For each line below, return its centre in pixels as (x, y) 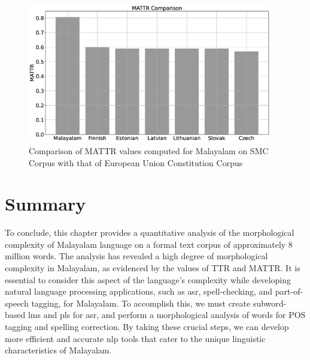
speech (17, 303)
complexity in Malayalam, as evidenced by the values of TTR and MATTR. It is (153, 268)
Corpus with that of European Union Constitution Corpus (136, 162)
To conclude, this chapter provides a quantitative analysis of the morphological (150, 232)
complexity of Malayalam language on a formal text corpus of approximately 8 (149, 244)
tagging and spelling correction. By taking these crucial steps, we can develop (147, 326)
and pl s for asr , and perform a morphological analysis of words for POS (174, 315)
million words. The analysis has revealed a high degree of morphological (136, 256)
